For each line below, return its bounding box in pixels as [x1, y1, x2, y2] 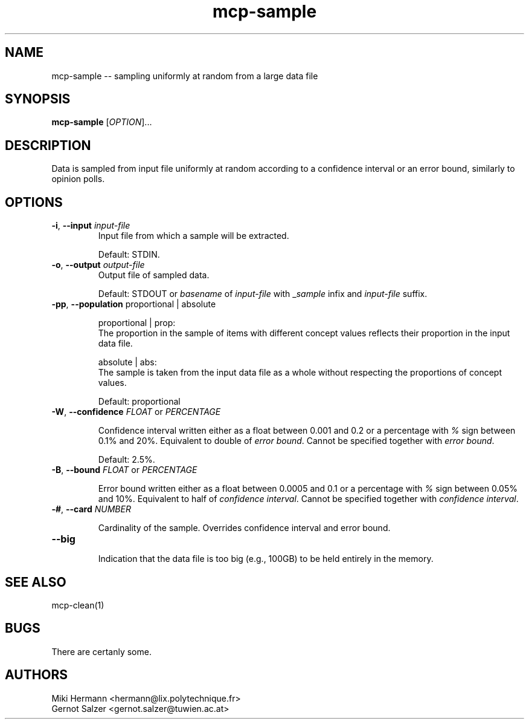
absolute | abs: [98, 357, 157, 368]
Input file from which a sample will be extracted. [98, 230, 289, 241]
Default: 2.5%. [98, 454, 155, 465]
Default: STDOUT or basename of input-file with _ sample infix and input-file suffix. [98, 289, 428, 299]
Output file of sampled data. [98, 270, 210, 281]
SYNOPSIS [5, 91, 71, 107]
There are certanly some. [51, 646, 152, 657]
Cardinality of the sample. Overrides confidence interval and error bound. [98, 523, 391, 533]
